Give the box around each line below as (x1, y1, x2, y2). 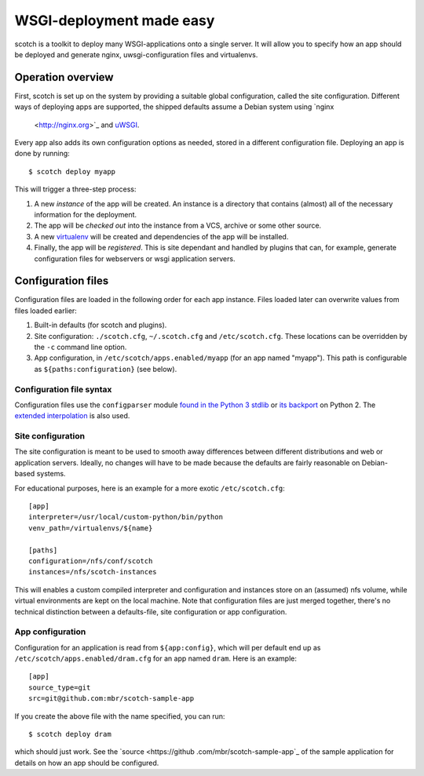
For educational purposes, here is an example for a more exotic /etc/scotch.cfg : (14, 483, 286, 493)
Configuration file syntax (14, 384, 112, 395)
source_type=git (28, 683, 91, 692)
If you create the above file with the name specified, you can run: (14, 711, 225, 721)
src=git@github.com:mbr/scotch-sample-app (28, 694, 195, 703)
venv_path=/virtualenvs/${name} (28, 523, 153, 533)
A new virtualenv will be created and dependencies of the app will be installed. (34, 231, 289, 241)
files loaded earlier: (14, 306, 78, 315)
